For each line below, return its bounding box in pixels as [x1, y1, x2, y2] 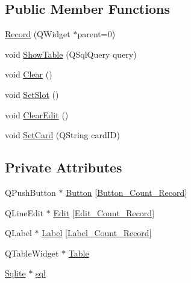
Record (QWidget [5, 28, 70, 40]
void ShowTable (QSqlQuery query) [5, 47, 137, 60]
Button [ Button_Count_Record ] [66, 186, 187, 198]
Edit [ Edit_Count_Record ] [53, 206, 155, 219]
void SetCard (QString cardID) [5, 129, 120, 141]
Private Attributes [5, 158, 122, 177]
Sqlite [5, 267, 26, 279]
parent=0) [77, 28, 116, 40]
